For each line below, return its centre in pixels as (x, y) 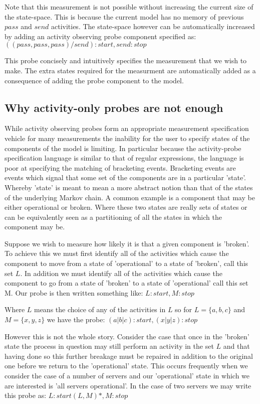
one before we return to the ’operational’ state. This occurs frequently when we (126, 366)
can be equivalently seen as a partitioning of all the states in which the (113, 217)
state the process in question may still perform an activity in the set (109, 346)
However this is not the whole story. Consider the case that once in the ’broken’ (127, 336)
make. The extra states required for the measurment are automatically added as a (130, 70)
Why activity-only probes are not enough (114, 107)
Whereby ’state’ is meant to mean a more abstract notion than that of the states (129, 187)
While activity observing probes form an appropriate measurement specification (127, 128)
